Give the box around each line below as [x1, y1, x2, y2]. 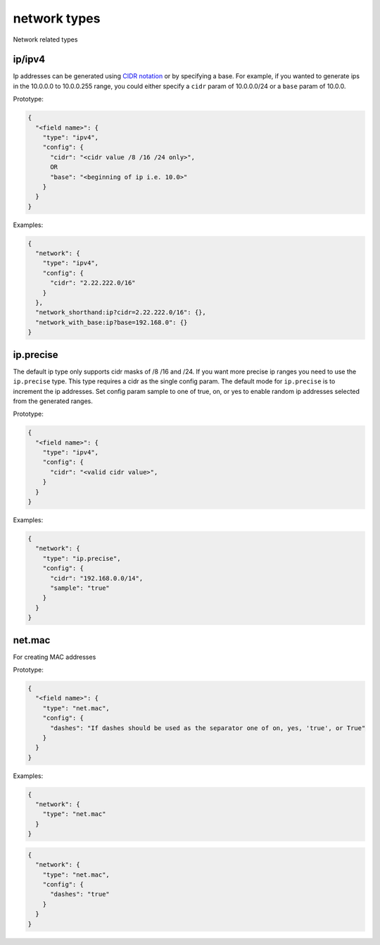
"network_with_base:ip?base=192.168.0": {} [35, 318, 188, 326]
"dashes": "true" [50, 890, 110, 898]
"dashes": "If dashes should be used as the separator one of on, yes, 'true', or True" [50, 724, 366, 732]
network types [13, 11, 101, 26]
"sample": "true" [50, 583, 110, 592]
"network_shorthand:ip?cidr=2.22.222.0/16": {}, [35, 309, 207, 316]
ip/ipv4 [13, 54, 46, 66]
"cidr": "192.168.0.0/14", [50, 574, 144, 582]
